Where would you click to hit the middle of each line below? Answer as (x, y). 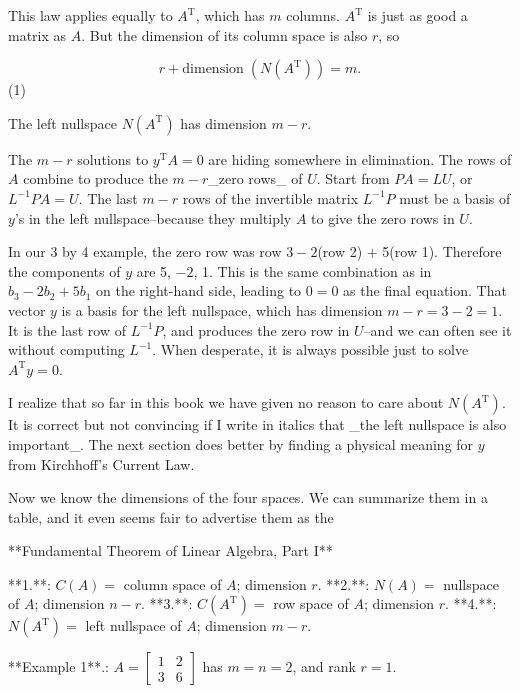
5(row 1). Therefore (442, 251)
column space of (172, 583)
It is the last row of (67, 329)
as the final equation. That (425, 290)
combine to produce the (95, 178)
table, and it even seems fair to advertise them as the (171, 516)
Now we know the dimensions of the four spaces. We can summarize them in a (248, 497)
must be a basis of (455, 197)
